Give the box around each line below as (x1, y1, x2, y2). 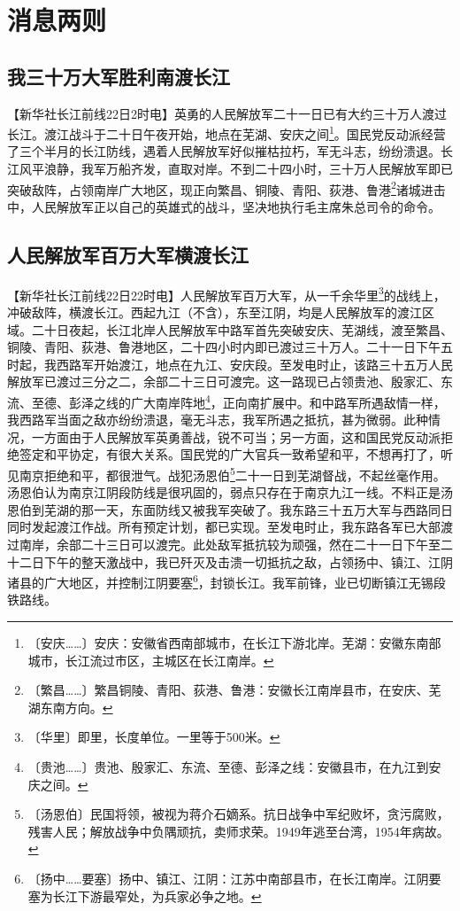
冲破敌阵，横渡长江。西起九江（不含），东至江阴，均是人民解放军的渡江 (7, 302, 422, 321)
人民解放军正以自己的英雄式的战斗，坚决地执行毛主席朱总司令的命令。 (31, 197, 441, 215)
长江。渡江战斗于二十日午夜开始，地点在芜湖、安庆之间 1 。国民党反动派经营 (7, 122, 446, 143)
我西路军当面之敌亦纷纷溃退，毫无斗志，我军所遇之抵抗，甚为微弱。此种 (7, 410, 428, 429)
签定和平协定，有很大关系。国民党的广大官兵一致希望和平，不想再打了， (19, 445, 441, 463)
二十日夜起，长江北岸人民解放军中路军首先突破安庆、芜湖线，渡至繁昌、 (31, 320, 453, 339)
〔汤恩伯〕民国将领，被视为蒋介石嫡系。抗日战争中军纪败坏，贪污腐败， (27, 805, 449, 823)
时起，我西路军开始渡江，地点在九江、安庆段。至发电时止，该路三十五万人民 (7, 354, 453, 373)
